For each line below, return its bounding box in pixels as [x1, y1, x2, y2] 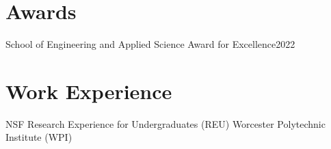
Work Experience [5, 77, 172, 105]
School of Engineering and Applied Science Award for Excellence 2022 [5, 37, 295, 51]
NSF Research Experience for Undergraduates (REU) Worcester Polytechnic [5, 116, 326, 131]
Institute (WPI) [5, 130, 72, 144]
